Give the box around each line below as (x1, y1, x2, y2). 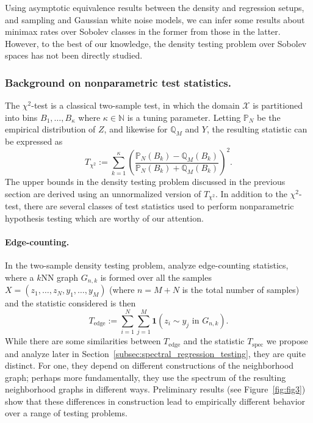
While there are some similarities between (5, 334, 161, 347)
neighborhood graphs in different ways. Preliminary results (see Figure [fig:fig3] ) (5, 383, 306, 396)
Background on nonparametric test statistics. (5, 74, 231, 90)
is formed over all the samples (100, 270, 212, 283)
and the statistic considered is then (5, 297, 136, 309)
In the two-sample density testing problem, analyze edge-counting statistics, (5, 259, 289, 272)
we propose (266, 334, 308, 347)
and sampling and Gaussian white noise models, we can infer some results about (5, 13, 305, 26)
